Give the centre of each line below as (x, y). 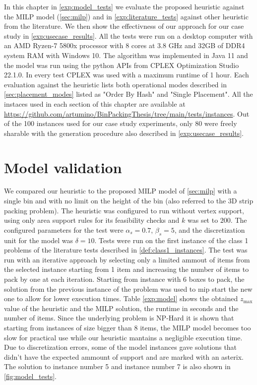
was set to (203, 220)
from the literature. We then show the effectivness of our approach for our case (124, 26)
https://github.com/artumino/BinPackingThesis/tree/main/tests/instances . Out (127, 113)
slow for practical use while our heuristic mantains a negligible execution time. (123, 337)
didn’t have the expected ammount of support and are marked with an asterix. (124, 356)
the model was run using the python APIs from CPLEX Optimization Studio (122, 65)
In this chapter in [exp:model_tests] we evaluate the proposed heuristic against (124, 6)
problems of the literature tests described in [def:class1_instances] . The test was (126, 250)
